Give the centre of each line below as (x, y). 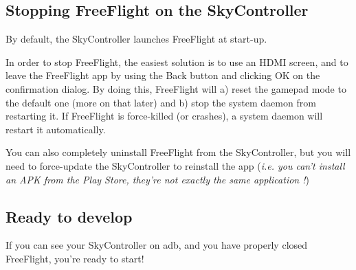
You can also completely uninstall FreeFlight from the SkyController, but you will (178, 152)
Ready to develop (69, 216)
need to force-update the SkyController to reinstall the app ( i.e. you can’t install (175, 165)
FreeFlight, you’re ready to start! (75, 258)
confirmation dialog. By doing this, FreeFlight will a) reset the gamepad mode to (176, 88)
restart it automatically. (56, 129)
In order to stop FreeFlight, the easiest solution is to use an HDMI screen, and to (177, 61)
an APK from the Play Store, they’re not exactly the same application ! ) (157, 179)
